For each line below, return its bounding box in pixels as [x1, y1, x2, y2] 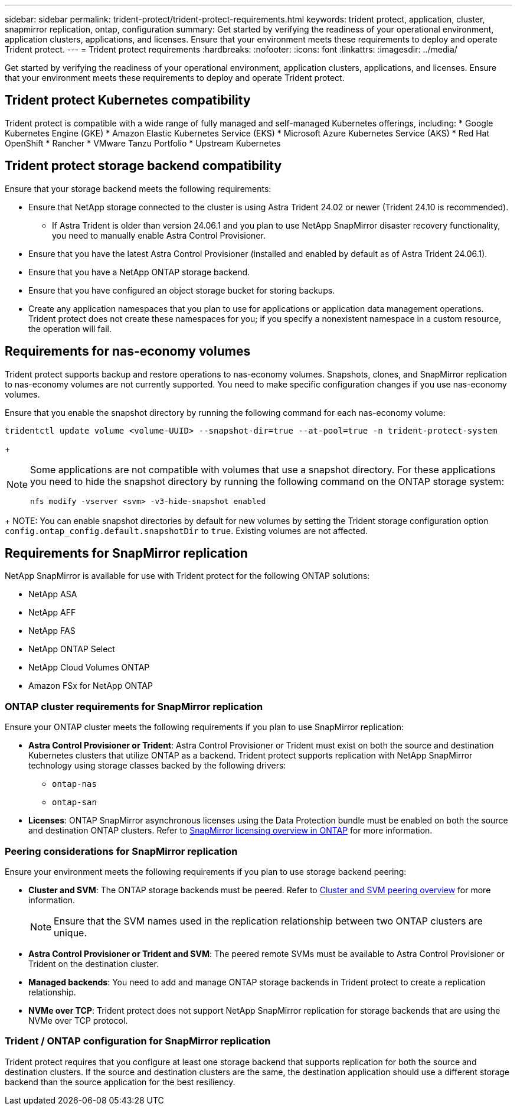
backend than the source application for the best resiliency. [5, 1076, 235, 1087]
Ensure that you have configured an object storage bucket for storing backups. [28, 285, 335, 295]
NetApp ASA [28, 589, 77, 600]
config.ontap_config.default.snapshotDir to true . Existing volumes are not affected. [5, 525, 368, 536]
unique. [54, 926, 87, 939]
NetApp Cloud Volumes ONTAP [28, 662, 150, 673]
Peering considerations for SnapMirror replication [5, 845, 238, 857]
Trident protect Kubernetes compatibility [5, 93, 251, 108]
